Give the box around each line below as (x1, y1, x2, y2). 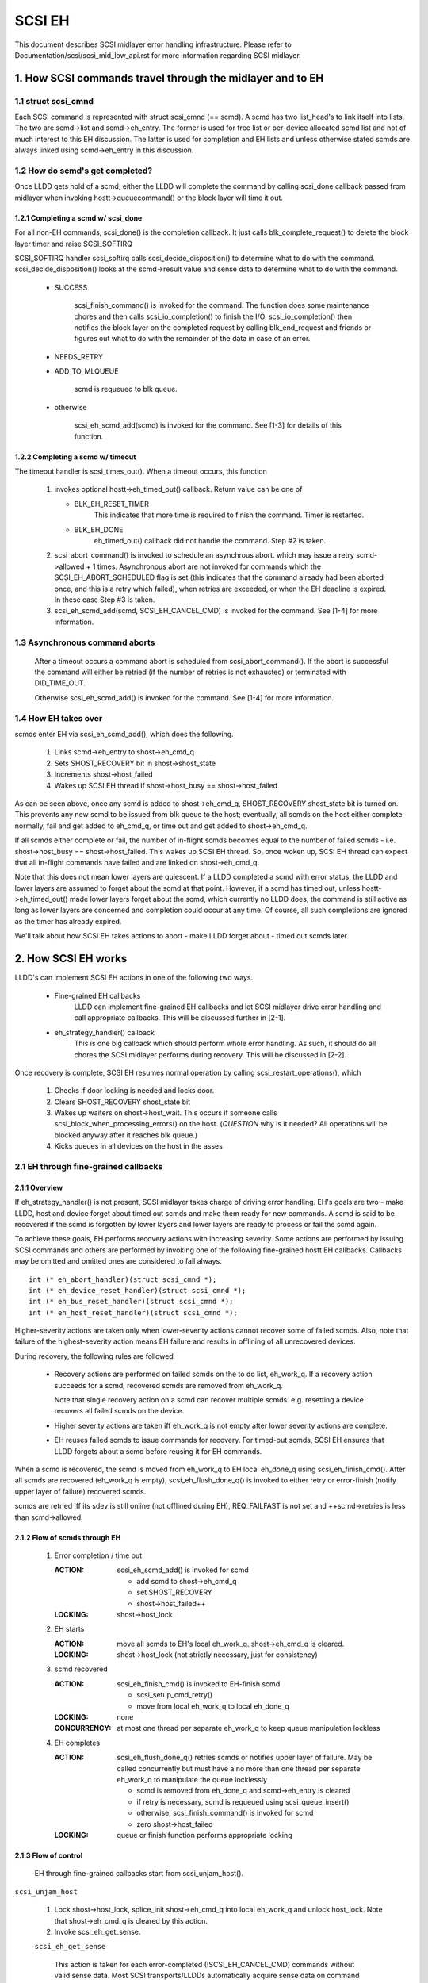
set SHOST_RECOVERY (136, 1587, 213, 1598)
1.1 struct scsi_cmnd (14, 95, 94, 106)
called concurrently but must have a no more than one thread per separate (117, 1763, 361, 1773)
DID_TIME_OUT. (34, 678, 86, 688)
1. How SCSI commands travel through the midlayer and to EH (14, 71, 324, 85)
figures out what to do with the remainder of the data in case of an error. (74, 334, 311, 343)
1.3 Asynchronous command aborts (14, 637, 155, 648)
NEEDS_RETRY (54, 351, 103, 361)
